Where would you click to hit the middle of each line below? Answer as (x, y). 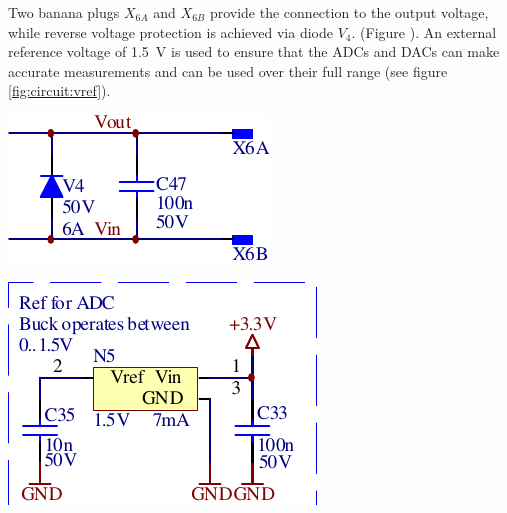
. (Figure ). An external (424, 31)
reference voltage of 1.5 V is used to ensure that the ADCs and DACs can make (254, 51)
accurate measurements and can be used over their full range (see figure (228, 70)
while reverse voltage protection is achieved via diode (170, 31)
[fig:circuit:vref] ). (59, 90)
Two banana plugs (64, 12)
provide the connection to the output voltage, (349, 12)
